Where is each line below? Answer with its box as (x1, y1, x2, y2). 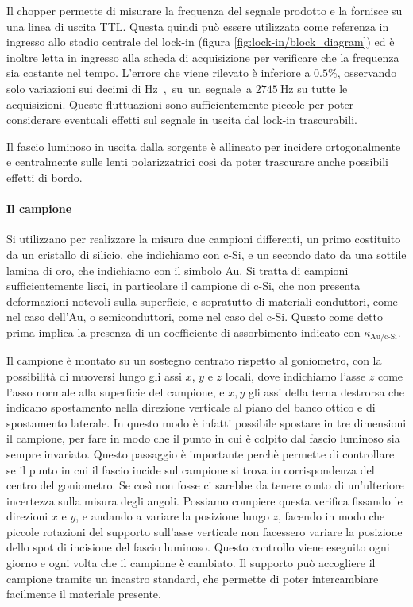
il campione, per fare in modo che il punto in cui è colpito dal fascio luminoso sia (6, 430, 400, 447)
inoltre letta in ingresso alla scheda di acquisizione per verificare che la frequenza (6, 48, 399, 65)
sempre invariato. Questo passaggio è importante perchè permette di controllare (6, 445, 395, 462)
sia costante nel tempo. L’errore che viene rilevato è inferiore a (6, 64, 311, 81)
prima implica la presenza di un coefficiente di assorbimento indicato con (6, 323, 361, 340)
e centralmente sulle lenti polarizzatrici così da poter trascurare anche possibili (6, 153, 388, 170)
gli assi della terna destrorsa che (248, 383, 404, 400)
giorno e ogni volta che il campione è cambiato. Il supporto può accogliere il (6, 555, 376, 571)
